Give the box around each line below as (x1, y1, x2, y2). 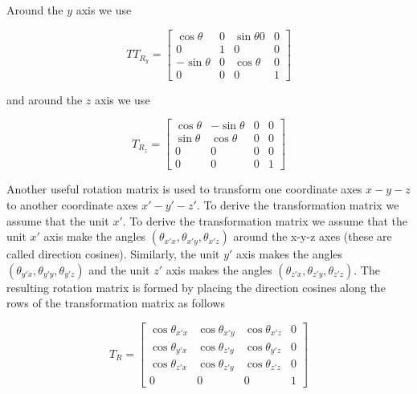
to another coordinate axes (6, 197, 138, 213)
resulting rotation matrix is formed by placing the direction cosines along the (6, 278, 386, 295)
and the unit (88, 261, 150, 278)
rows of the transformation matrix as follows (6, 294, 225, 311)
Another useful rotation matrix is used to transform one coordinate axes (6, 181, 362, 197)
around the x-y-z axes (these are (233, 228, 392, 245)
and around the (6, 91, 83, 108)
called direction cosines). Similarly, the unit (6, 246, 220, 262)
